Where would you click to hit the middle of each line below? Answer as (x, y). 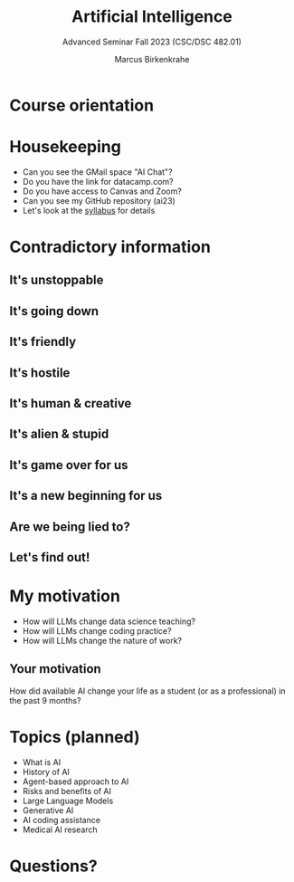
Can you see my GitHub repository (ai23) (99, 200)
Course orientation (82, 105)
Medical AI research (60, 829)
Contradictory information (110, 247)
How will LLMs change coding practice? (97, 630)
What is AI (42, 762)
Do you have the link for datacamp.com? (98, 181)
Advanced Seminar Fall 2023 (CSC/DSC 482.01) (152, 42)
